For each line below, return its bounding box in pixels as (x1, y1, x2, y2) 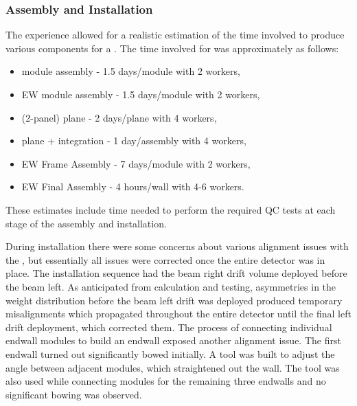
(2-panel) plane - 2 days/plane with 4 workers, (21, 110, 217, 124)
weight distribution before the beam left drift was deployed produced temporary (5, 293, 343, 307)
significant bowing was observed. (5, 387, 142, 401)
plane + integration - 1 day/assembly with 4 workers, (21, 133, 246, 148)
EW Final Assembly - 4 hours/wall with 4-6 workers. (21, 179, 244, 194)
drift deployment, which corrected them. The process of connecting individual (5, 319, 332, 334)
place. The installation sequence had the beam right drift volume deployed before (5, 266, 347, 280)
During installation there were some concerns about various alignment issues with (5, 239, 349, 253)
